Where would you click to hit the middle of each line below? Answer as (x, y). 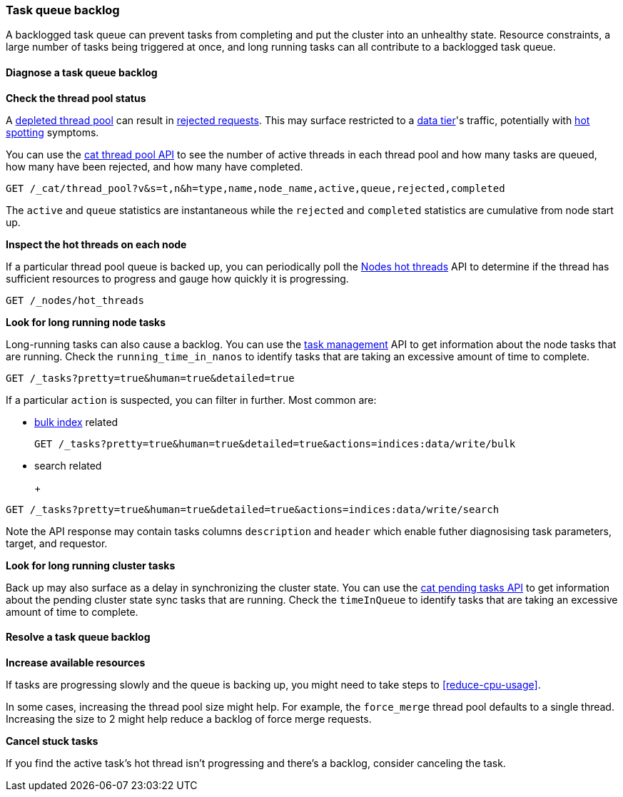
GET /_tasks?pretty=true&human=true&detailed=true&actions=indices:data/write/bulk (275, 443)
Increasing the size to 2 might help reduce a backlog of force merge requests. (189, 719)
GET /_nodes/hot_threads (75, 300)
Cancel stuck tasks (52, 741)
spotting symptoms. (52, 132)
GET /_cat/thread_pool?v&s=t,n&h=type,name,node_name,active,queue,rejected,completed (255, 188)
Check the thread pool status (76, 98)
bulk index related (76, 422)
